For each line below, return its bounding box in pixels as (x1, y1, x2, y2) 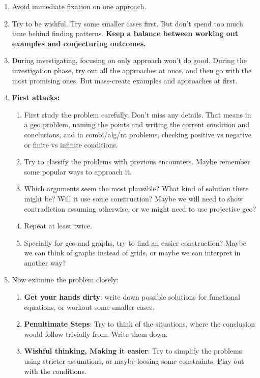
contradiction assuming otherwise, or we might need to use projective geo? (24, 203, 256, 214)
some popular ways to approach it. (24, 166, 132, 177)
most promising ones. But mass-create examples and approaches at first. (12, 75, 238, 85)
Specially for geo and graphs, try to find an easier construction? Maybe (24, 237, 246, 248)
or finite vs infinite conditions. (24, 139, 118, 150)
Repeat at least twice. (24, 220, 92, 231)
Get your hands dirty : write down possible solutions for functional (24, 292, 241, 302)
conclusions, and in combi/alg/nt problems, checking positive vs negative (24, 129, 252, 139)
